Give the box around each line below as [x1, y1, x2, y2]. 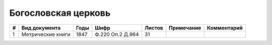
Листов [144, 24, 163, 31]
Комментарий [207, 24, 243, 31]
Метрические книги [21, 31, 71, 38]
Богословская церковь [9, 7, 111, 18]
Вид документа [21, 24, 61, 31]
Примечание [169, 24, 201, 31]
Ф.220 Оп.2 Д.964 [95, 31, 140, 38]
